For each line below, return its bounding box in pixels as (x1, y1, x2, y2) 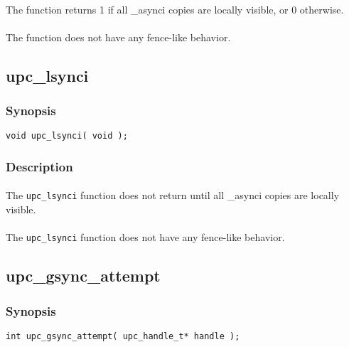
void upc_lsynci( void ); (6, 131, 128, 142)
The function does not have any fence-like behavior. (6, 29, 231, 44)
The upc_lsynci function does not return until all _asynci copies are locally (6, 188, 340, 203)
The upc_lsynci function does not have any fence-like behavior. (6, 230, 285, 245)
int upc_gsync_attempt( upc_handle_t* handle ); (6, 331, 240, 341)
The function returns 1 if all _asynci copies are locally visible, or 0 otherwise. (6, 1, 344, 16)
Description (6, 157, 73, 175)
